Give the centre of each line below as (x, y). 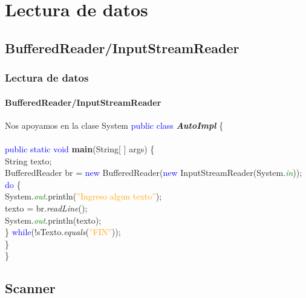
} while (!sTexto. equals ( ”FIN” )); (63, 232)
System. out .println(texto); (53, 220)
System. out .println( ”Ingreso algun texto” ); (83, 196)
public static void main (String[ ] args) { (80, 148)
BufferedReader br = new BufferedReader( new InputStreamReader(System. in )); (154, 173)
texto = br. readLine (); (46, 208)
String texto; (28, 160)
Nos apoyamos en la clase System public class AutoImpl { (114, 125)
